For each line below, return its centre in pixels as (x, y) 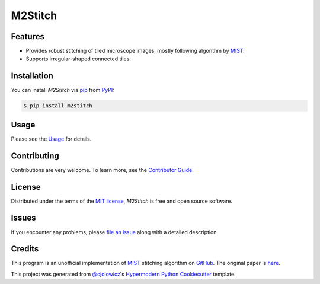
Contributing (35, 156)
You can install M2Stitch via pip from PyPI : (63, 90)
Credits (25, 249)
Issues (23, 218)
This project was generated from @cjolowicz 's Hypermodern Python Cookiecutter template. (124, 274)
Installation (32, 76)
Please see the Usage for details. (51, 139)
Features (28, 36)
